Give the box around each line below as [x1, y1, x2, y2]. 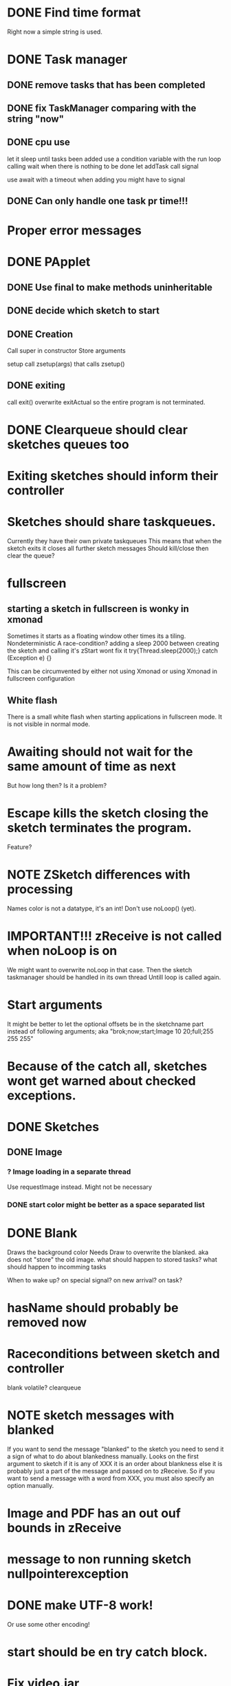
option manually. [7, 1481, 54, 1489]
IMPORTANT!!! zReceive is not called [7, 928, 222, 944]
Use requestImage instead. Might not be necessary [7, 1183, 153, 1191]
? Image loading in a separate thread [7, 1167, 131, 1176]
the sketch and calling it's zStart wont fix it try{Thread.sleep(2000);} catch [7, 646, 219, 655]
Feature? [7, 842, 32, 851]
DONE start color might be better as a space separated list [7, 1200, 205, 1209]
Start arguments [7, 997, 103, 1012]
